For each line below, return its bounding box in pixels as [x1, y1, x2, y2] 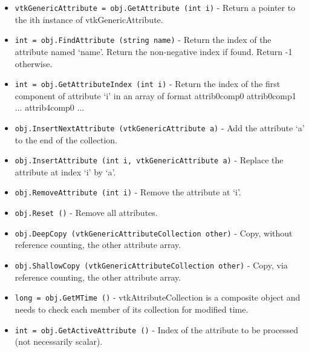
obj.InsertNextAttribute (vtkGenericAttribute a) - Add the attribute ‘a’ [15, 121, 305, 134]
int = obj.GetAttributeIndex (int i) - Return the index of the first [15, 77, 281, 90]
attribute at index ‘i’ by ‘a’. [15, 165, 116, 178]
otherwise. [15, 57, 53, 70]
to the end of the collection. [15, 133, 117, 146]
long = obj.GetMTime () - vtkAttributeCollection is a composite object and [15, 291, 301, 304]
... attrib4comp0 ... [15, 101, 85, 114]
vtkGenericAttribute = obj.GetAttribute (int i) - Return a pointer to [15, 1, 296, 13]
